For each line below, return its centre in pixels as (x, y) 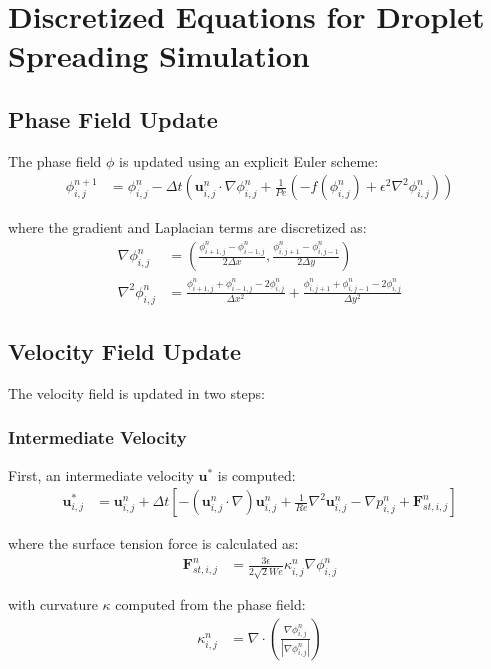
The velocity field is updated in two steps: (136, 392)
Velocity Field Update (125, 351)
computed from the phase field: (210, 604)
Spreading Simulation (159, 55)
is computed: (256, 474)
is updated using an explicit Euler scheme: (249, 160)
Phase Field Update (113, 118)
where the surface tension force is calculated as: (153, 543)
